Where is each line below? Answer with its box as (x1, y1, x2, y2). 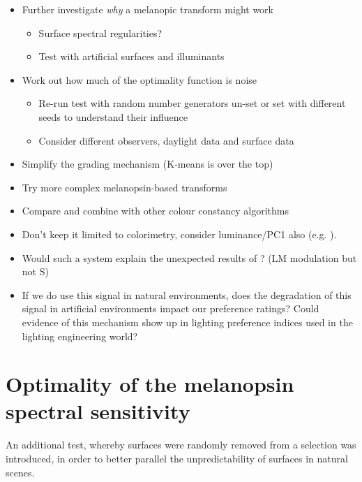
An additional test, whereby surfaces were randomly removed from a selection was (6, 437, 356, 452)
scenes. (6, 465, 35, 479)
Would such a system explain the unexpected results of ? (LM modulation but (22, 250, 357, 265)
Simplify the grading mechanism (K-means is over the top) (22, 156, 273, 171)
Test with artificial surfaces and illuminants (38, 49, 225, 64)
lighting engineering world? (22, 328, 138, 343)
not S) (22, 264, 49, 279)
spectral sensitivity (6, 397, 190, 425)
